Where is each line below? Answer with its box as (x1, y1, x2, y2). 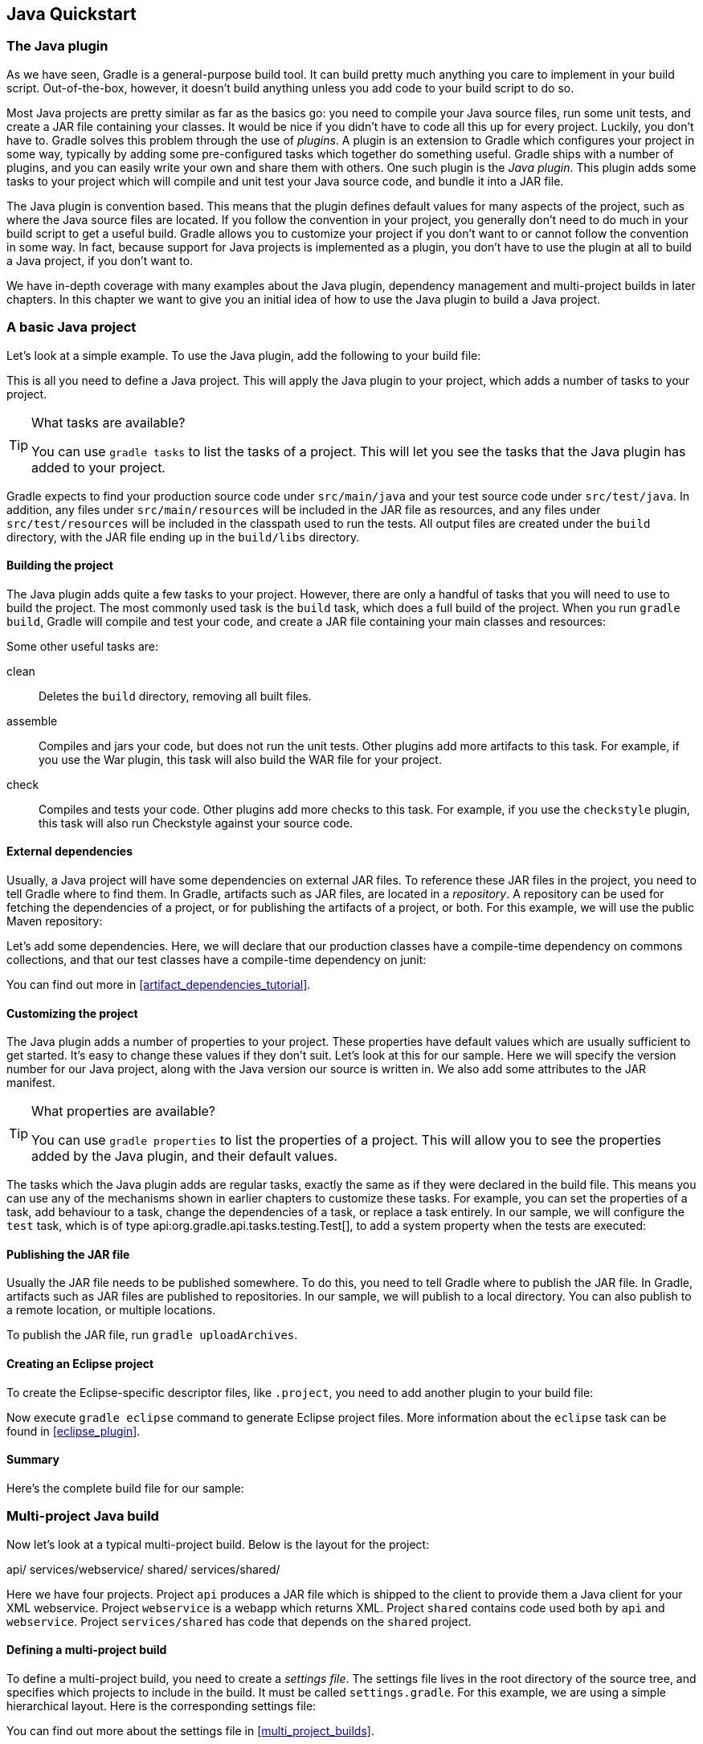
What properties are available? (31, 1103, 216, 1120)
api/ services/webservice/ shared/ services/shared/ (6, 1562, 280, 1576)
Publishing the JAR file (6, 1247, 130, 1261)
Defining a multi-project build (6, 1643, 167, 1657)
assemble (6, 713, 58, 728)
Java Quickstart (6, 4, 137, 24)
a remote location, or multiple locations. (6, 1303, 216, 1317)
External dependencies (6, 844, 133, 859)
